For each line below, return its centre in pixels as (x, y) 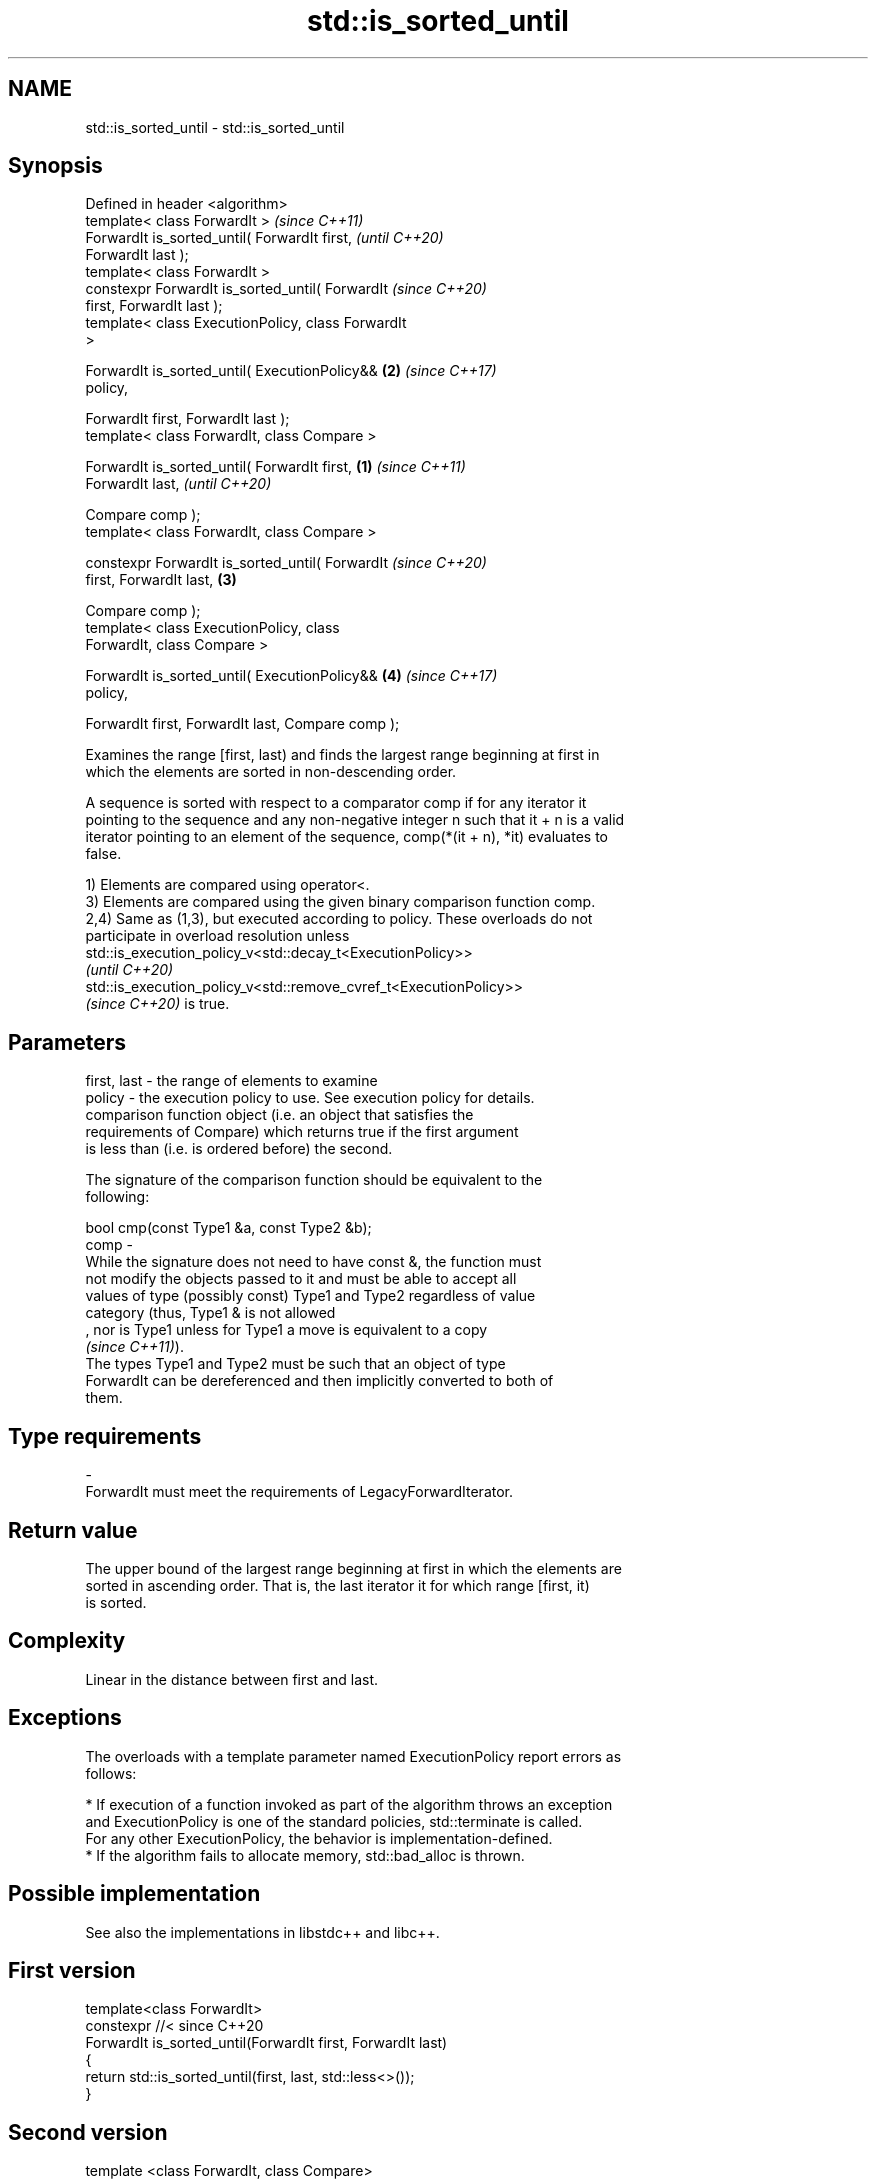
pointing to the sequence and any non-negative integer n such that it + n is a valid (355, 820)
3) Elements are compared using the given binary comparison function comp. (340, 902)
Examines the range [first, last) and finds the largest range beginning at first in (342, 755)
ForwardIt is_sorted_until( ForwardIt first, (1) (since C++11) (275, 467)
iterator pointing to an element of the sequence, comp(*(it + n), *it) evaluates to (346, 837)
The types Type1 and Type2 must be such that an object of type (295, 1364)
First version (72, 1970)
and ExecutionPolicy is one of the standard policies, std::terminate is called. (334, 1821)
